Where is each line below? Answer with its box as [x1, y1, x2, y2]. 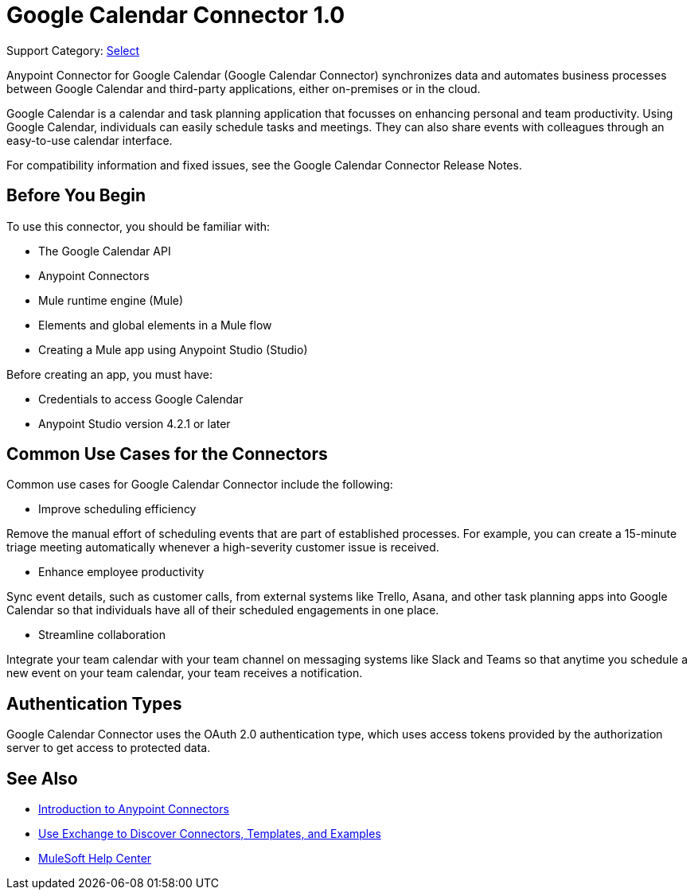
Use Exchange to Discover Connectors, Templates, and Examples [38, 827, 381, 841]
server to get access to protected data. [6, 741, 211, 755]
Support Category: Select [6, 43, 140, 57]
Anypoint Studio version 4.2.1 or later [38, 416, 231, 430]
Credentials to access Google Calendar [38, 392, 244, 406]
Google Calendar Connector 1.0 [6, 2, 345, 29]
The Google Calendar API [38, 243, 171, 258]
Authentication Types [6, 693, 182, 714]
